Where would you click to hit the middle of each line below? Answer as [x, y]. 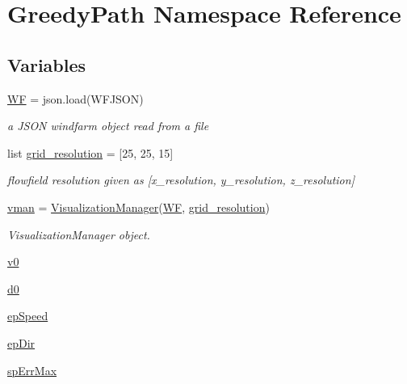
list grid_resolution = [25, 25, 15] [90, 152]
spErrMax [32, 370]
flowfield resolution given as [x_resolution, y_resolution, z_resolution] [181, 180]
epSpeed [28, 316]
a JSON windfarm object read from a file [108, 126]
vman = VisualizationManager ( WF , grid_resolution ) [138, 207]
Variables [47, 64]
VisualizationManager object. [79, 234]
